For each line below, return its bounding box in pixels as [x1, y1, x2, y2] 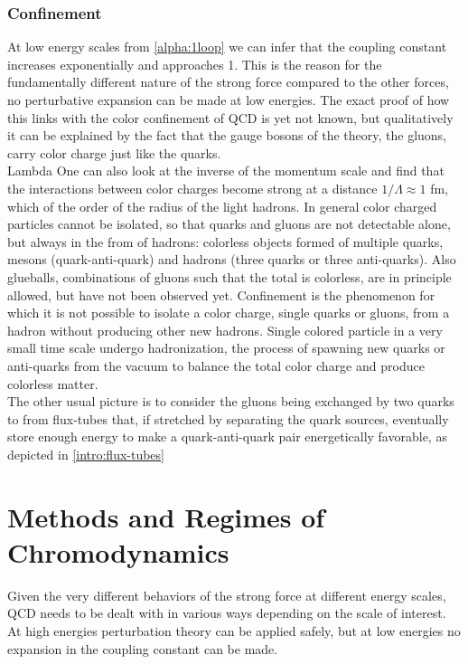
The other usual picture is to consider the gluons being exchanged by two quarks [7, 392, 454, 411]
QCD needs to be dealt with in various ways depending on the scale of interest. [7, 603, 446, 622]
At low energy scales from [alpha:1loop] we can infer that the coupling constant [7, 37, 447, 56]
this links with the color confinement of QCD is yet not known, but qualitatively [7, 108, 454, 127]
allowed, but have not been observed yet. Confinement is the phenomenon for [7, 285, 435, 304]
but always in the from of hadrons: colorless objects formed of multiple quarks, [7, 232, 444, 251]
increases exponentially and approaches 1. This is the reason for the [7, 54, 382, 73]
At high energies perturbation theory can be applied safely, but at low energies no [7, 621, 461, 640]
